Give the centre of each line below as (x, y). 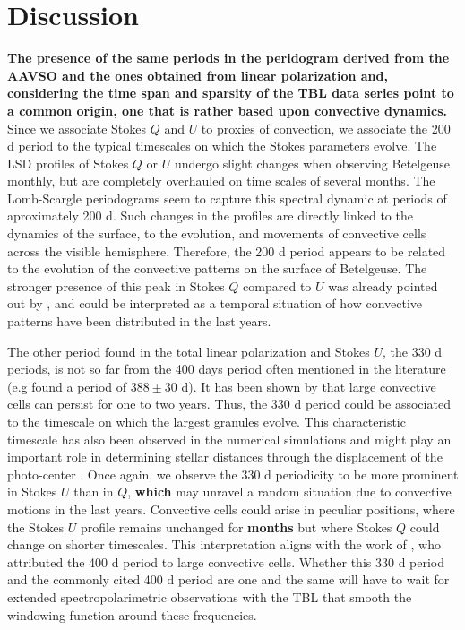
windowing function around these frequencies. (132, 614)
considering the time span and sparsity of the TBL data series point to (231, 93)
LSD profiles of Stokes (68, 163)
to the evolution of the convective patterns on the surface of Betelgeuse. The (217, 268)
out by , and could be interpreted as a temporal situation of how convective (215, 303)
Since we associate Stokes (77, 128)
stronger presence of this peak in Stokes (116, 285)
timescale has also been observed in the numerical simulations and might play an (229, 439)
